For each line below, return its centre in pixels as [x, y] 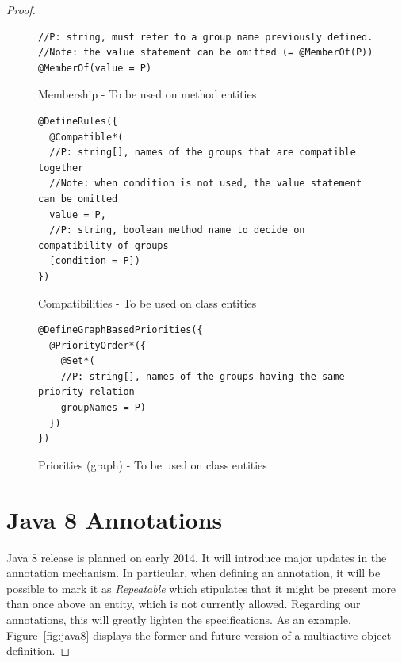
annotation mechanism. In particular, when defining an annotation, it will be [193, 573]
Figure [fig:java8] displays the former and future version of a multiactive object [199, 635]
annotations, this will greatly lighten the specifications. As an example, [179, 619]
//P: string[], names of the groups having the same [203, 376]
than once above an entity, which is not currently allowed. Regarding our [184, 604]
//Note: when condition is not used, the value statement [206, 184]
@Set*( [78, 361]
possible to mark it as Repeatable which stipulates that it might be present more [201, 588]
